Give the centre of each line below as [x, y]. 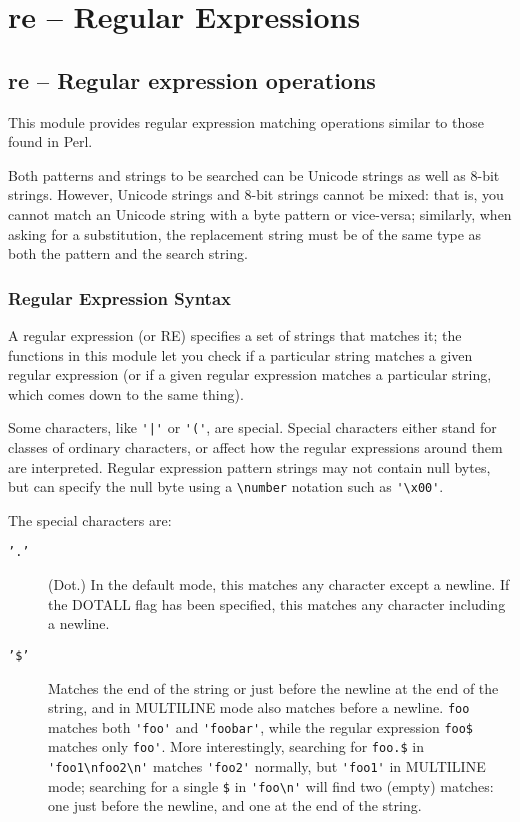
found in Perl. [50, 141]
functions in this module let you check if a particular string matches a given [240, 354]
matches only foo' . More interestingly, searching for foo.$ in [236, 746]
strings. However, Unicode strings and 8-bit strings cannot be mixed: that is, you [256, 194]
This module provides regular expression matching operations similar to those [246, 121]
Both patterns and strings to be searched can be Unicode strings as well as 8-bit [254, 174]
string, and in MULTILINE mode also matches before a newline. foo [259, 707]
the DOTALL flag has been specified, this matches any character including [277, 603]
